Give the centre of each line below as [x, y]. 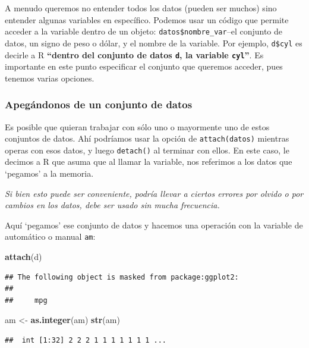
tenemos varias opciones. [50, 78]
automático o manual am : [50, 236]
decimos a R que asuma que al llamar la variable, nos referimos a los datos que [149, 162]
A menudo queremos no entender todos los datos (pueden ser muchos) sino [141, 8]
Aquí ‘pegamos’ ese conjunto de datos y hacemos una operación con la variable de [154, 225]
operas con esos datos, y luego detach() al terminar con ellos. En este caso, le [147, 150]
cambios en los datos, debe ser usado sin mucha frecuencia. [112, 205]
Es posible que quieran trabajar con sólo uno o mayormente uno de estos [137, 126]
